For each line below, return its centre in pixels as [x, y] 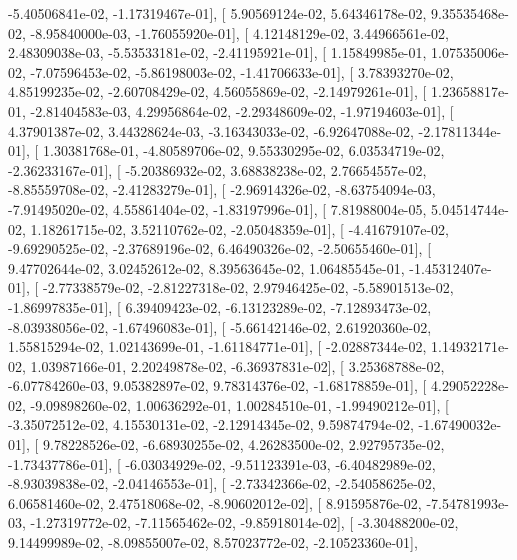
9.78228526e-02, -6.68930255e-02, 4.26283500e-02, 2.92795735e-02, [243, 444]
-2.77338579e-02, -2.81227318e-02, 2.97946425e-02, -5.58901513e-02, [248, 287]
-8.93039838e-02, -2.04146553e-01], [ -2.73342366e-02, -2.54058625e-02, [222, 483]
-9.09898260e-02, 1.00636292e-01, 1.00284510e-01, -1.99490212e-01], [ [239, 404]
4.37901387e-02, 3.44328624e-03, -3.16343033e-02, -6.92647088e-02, [211, 130]
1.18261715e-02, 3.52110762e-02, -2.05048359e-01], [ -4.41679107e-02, [239, 228]
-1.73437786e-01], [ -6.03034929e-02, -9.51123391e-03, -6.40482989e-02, [222, 463]
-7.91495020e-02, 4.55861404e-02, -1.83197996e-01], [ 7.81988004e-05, [217, 208]
